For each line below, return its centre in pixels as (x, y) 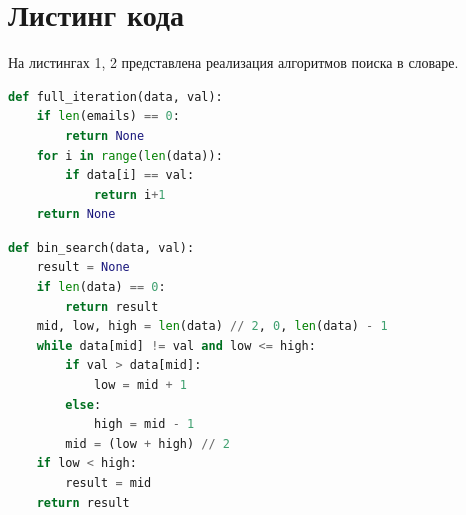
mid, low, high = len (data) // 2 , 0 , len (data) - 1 (212, 326)
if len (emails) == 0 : (108, 116)
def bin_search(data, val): (101, 247)
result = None (83, 267)
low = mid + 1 (140, 385)
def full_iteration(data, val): (115, 96)
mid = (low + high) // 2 (147, 443)
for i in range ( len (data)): (129, 155)
